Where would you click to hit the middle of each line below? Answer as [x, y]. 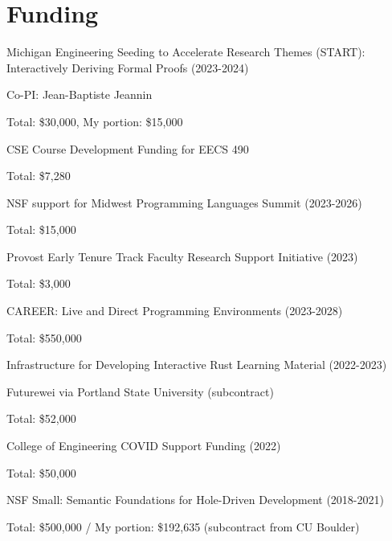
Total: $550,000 [44, 337]
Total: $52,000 [41, 418]
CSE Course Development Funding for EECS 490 [128, 148]
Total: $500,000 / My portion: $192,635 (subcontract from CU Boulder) [183, 526]
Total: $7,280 [39, 176]
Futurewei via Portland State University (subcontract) [140, 391]
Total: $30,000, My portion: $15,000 [95, 121]
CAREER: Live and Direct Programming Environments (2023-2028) [175, 311]
